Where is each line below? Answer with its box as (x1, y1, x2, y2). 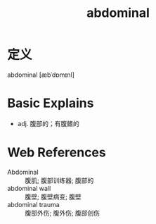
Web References (7, 144, 107, 161)
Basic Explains (7, 95, 94, 111)
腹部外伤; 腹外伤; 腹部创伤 (25, 209, 100, 217)
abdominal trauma (7, 200, 60, 209)
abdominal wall (7, 184, 51, 192)
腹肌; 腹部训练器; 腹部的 (25, 176, 94, 185)
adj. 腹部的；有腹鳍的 (17, 119, 79, 127)
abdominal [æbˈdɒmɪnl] (7, 70, 75, 79)
